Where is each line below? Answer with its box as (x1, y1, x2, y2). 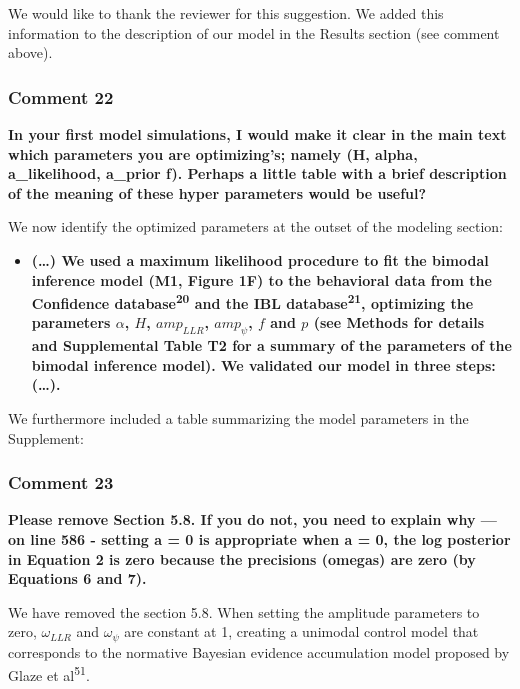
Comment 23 (8, 470, 114, 495)
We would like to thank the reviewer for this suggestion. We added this (8, 3, 444, 23)
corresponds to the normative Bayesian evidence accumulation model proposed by (8, 641, 510, 662)
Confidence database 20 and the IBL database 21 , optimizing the (31, 290, 474, 313)
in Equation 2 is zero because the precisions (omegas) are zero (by (8, 548, 476, 569)
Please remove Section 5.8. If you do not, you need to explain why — (8, 509, 497, 530)
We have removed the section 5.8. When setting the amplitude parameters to (8, 601, 480, 622)
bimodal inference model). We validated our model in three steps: (31, 354, 496, 375)
